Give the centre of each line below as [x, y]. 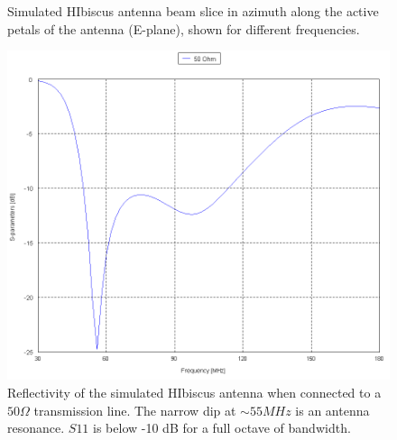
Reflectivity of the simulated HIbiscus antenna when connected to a [194, 393]
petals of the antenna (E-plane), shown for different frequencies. [184, 28]
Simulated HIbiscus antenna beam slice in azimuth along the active [193, 11]
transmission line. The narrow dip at [135, 410]
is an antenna [332, 410]
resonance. [36, 428]
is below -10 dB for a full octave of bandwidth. [222, 428]
